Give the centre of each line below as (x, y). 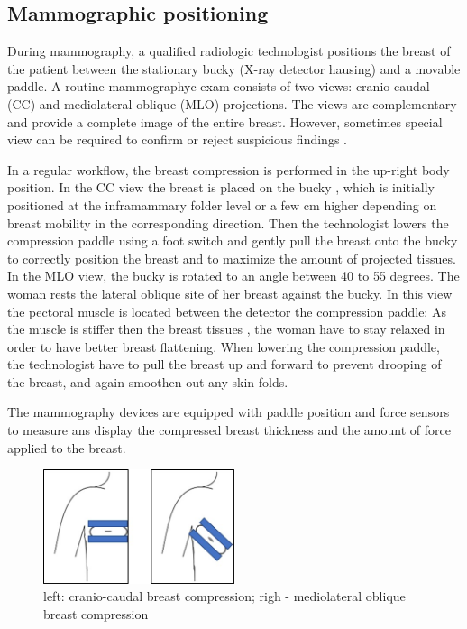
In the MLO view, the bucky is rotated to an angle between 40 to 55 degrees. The (233, 276)
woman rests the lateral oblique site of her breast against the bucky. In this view (230, 293)
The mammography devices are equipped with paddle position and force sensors (229, 412)
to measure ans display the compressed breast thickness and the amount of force (229, 430)
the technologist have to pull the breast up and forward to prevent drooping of (224, 364)
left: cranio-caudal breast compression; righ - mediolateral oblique (224, 596)
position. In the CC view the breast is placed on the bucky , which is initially (221, 187)
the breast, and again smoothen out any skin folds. (148, 381)
